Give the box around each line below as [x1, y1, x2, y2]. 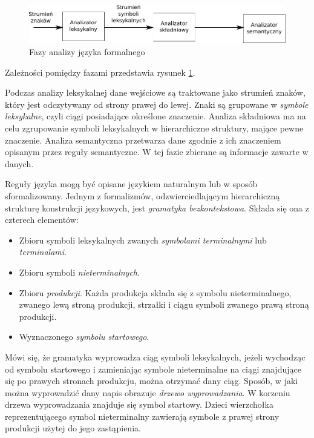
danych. [5, 157, 34, 170]
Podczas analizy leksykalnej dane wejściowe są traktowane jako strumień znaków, [5, 86, 306, 99]
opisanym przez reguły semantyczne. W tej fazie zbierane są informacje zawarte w [5, 145, 309, 158]
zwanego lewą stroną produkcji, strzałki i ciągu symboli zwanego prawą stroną [19, 298, 309, 311]
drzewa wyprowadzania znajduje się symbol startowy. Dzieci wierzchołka [5, 398, 273, 411]
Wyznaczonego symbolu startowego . [19, 330, 149, 343]
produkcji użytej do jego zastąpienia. [5, 422, 141, 434]
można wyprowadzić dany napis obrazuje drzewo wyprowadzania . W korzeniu [5, 386, 290, 399]
